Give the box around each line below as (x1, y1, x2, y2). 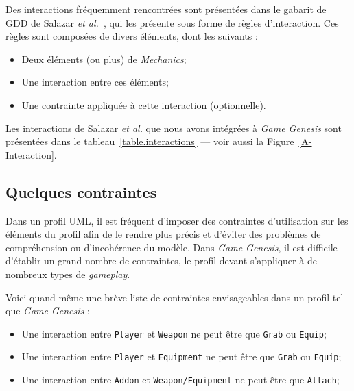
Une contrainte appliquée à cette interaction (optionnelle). (21, 97, 266, 112)
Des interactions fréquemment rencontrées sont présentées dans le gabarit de (5, 2, 327, 16)
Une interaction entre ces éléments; (21, 75, 169, 89)
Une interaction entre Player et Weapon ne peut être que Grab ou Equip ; (21, 326, 327, 340)
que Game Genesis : (5, 303, 90, 318)
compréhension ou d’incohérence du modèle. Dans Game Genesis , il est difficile (5, 240, 338, 254)
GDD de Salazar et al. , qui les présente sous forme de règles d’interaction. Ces (5, 15, 339, 29)
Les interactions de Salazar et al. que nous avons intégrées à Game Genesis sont (5, 121, 342, 135)
